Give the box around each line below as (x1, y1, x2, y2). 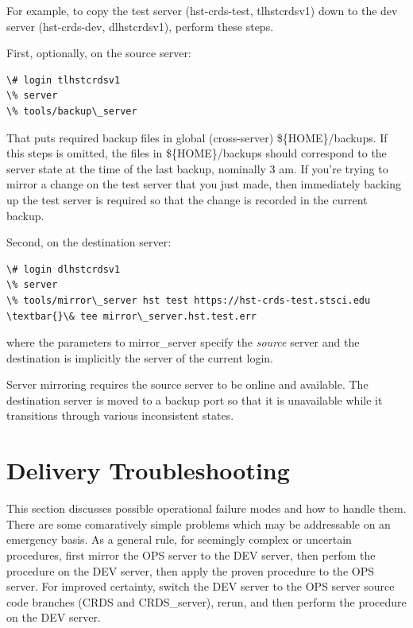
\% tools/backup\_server (6, 105, 137, 117)
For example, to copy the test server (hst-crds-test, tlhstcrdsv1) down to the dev (6, 2, 398, 18)
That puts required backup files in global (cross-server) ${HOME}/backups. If (6, 129, 388, 145)
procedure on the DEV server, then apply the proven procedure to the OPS (6, 562, 374, 579)
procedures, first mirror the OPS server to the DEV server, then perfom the (6, 546, 376, 563)
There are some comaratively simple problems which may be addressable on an (6, 515, 391, 532)
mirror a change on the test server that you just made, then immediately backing (6, 176, 402, 192)
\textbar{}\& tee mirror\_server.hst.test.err (6, 310, 257, 322)
